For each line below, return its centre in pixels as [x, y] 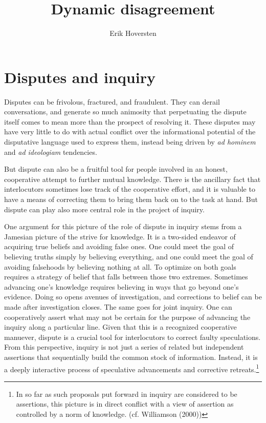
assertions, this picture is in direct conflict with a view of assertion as [125, 404]
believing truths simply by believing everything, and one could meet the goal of [129, 256]
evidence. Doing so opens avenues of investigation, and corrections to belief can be [133, 297]
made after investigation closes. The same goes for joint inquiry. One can [118, 306]
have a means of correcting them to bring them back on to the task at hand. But [131, 199]
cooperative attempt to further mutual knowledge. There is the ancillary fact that [132, 179]
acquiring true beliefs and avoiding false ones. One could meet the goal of [119, 246]
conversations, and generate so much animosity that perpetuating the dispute [125, 112]
